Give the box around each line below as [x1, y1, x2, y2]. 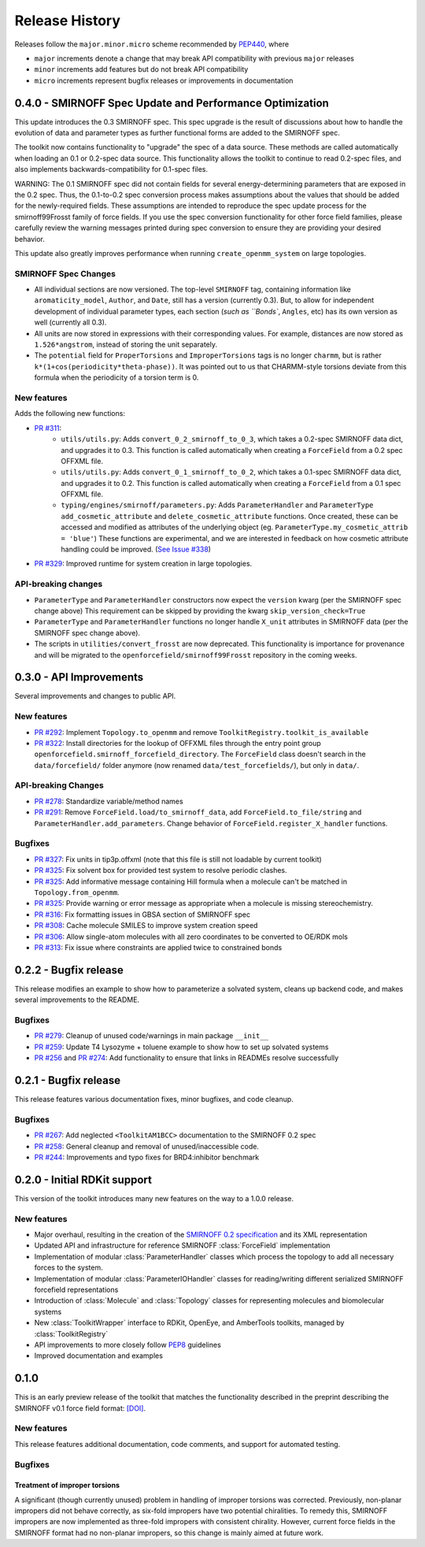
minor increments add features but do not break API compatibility [34, 65, 249, 74]
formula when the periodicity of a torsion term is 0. [34, 373, 199, 382]
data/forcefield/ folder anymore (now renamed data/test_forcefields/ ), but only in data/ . [34, 760, 360, 770]
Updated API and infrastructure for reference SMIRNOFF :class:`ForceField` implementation [34, 1241, 331, 1250]
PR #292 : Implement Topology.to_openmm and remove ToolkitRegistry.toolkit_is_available [34, 727, 369, 736]
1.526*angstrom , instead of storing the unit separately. [34, 339, 218, 350]
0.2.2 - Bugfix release [14, 963, 124, 977]
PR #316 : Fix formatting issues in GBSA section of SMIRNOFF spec [34, 910, 251, 919]
